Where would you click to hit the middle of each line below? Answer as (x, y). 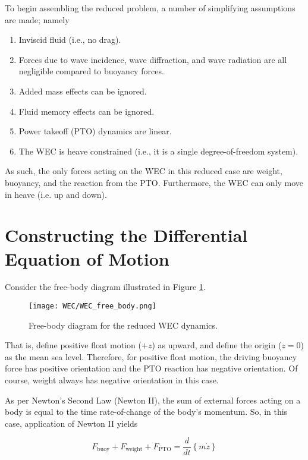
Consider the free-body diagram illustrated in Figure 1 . (105, 287)
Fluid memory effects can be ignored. (87, 111)
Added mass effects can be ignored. (83, 91)
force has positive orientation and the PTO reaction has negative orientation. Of (151, 368)
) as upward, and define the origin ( (217, 345)
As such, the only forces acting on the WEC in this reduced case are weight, (144, 171)
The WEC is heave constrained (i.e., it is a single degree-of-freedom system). (158, 151)
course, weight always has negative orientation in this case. (112, 380)
